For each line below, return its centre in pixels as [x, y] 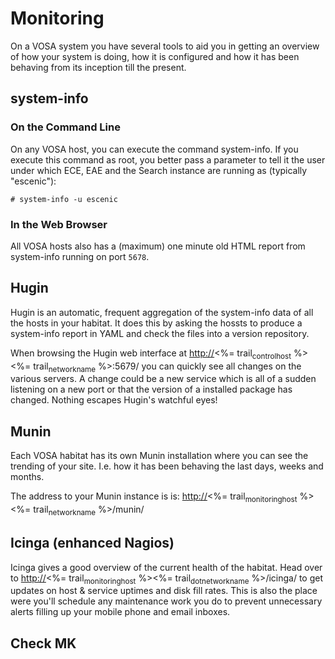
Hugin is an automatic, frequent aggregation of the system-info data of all [162, 312]
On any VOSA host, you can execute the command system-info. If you [154, 149]
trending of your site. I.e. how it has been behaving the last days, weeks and [167, 466]
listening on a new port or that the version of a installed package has [151, 389]
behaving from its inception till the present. [98, 67]
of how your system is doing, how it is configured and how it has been [155, 56]
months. [27, 477]
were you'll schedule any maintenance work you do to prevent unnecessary [166, 601]
